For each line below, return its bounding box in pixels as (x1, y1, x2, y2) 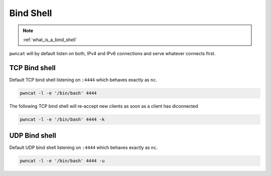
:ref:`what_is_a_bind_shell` (23, 37, 77, 43)
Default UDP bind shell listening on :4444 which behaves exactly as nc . (9, 144, 158, 150)
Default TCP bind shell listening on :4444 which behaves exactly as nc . (9, 77, 158, 83)
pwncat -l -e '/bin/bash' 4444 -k (20, 117, 105, 122)
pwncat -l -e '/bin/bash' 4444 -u (20, 158, 105, 163)
